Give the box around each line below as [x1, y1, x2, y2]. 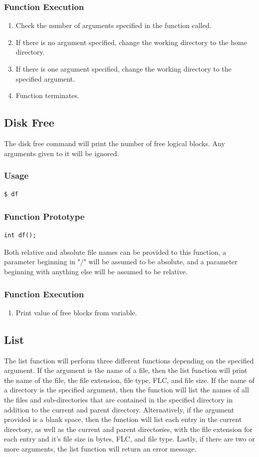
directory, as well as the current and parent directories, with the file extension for [4, 423, 253, 434]
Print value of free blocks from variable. [15, 307, 137, 317]
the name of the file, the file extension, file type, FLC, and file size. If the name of [4, 374, 255, 385]
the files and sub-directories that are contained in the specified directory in [4, 394, 233, 404]
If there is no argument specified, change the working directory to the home [15, 37, 247, 47]
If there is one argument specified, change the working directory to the [15, 64, 232, 74]
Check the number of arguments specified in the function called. [15, 20, 212, 31]
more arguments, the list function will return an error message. [4, 443, 197, 453]
